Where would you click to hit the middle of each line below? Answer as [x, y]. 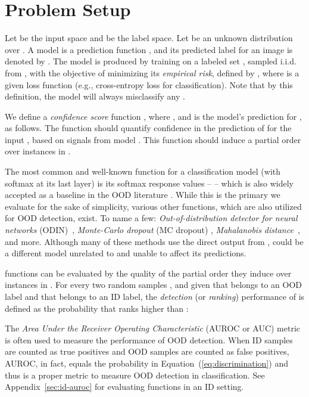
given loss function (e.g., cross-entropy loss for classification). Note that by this [149, 84]
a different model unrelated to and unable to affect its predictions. [126, 253]
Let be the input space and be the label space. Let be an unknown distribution [149, 38]
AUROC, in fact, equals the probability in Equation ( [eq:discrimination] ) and [146, 363]
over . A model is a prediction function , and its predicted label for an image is [149, 49]
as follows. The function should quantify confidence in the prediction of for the [148, 128]
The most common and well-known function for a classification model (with [143, 171]
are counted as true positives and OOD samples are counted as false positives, [147, 351]
